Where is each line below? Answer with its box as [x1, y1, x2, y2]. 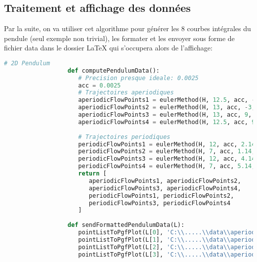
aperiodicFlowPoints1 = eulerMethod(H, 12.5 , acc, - [78, 96, 256, 104]
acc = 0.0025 [78, 82, 121, 89]
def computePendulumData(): [67, 67, 160, 74]
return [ [78, 170, 107, 177]
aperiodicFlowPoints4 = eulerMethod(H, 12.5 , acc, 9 [78, 118, 256, 126]
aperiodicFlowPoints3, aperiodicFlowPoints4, [88, 184, 241, 192]
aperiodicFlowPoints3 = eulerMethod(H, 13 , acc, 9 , [78, 111, 252, 119]
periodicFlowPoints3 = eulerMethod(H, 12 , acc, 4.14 [78, 155, 256, 163]
